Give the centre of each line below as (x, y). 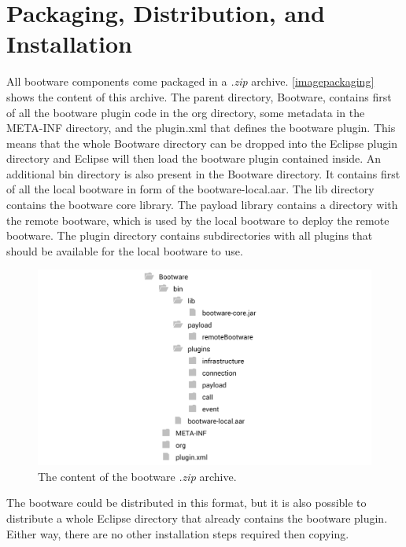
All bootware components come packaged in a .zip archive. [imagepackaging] (190, 81)
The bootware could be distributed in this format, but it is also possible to (186, 503)
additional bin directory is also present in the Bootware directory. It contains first (203, 173)
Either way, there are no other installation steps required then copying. (178, 533)
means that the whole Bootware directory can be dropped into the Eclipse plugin (202, 143)
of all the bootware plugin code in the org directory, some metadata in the (186, 112)
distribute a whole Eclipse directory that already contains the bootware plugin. (197, 518)
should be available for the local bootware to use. (125, 250)
